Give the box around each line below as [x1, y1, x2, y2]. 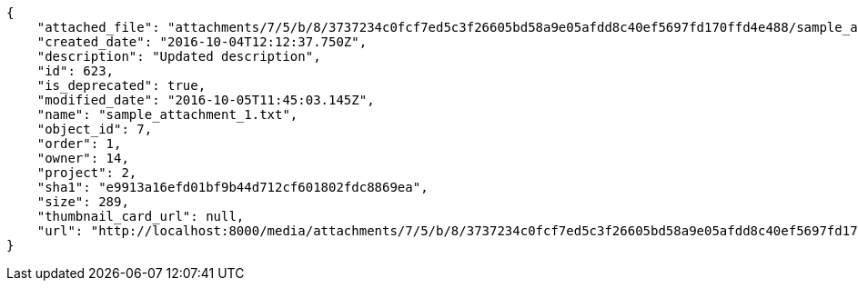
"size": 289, [36, 194, 129, 209]
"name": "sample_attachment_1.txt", [36, 107, 298, 122]
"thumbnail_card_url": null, [36, 209, 245, 223]
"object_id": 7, [36, 122, 153, 136]
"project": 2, [36, 165, 137, 180]
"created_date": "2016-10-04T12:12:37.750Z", [36, 35, 368, 49]
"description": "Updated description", [36, 49, 321, 64]
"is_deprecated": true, [36, 78, 207, 93]
